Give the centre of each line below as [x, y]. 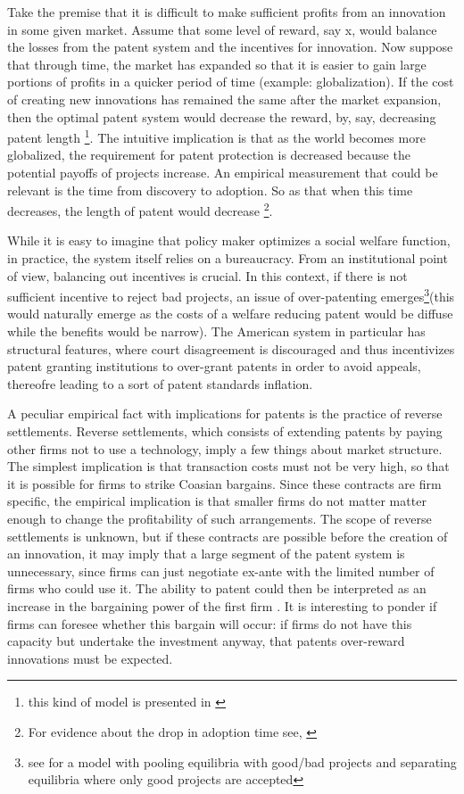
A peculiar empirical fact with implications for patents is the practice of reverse [225, 414]
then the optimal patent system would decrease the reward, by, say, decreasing [222, 116]
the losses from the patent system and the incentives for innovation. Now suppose [230, 47]
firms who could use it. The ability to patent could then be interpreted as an [217, 588]
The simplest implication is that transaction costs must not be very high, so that [228, 466]
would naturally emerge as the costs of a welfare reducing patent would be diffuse [230, 314]
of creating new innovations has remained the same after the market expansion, [224, 99]
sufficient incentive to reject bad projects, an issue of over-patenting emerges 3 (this [231, 295]
